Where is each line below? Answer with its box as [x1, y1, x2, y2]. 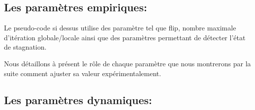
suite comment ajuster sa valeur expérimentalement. [4, 68, 161, 78]
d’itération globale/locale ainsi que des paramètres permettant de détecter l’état [4, 32, 246, 42]
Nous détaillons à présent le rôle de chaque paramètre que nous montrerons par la [4, 58, 251, 68]
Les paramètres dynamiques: [4, 92, 152, 107]
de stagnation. [4, 42, 47, 52]
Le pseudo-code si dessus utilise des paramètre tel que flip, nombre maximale [4, 23, 236, 33]
